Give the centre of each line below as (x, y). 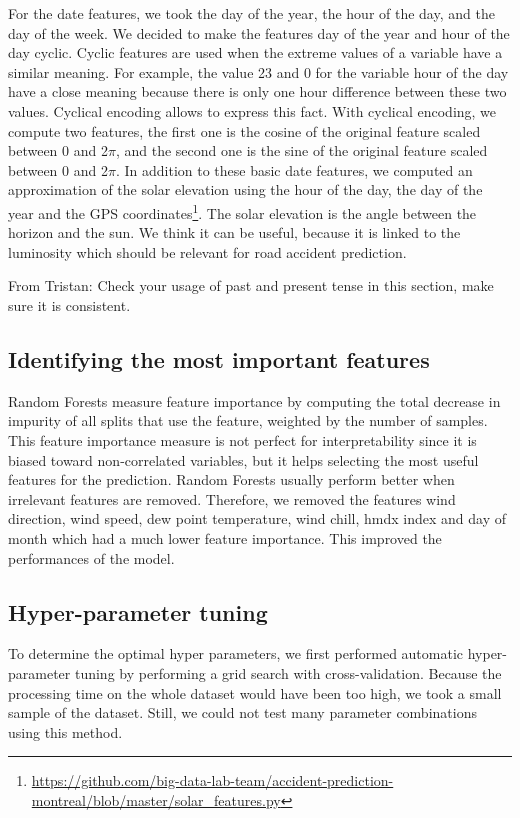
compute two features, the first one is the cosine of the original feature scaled (244, 130)
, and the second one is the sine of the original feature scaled (301, 150)
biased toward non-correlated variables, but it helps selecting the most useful (243, 459)
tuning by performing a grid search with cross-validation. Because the (288, 672)
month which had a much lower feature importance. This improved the (225, 537)
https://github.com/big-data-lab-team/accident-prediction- (212, 780)
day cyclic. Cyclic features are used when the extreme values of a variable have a (255, 52)
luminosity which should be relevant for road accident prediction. (207, 251)
